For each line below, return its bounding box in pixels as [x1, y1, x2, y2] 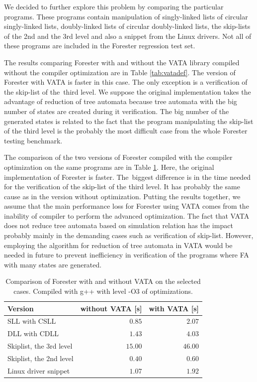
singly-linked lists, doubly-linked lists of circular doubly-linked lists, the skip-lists [4, 21, 251, 31]
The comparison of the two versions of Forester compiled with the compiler [4, 152, 233, 162]
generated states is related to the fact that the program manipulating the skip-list [4, 116, 254, 126]
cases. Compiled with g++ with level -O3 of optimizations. [13, 286, 193, 296]
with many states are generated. [4, 259, 102, 269]
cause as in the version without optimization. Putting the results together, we [4, 191, 241, 201]
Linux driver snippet [7, 365, 70, 376]
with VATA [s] [149, 303, 199, 313]
